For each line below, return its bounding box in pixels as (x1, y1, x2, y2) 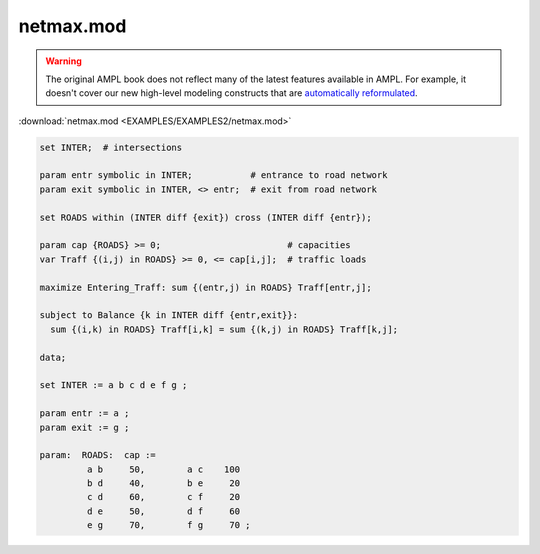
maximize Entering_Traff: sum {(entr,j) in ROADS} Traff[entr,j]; (39, 281, 372, 293)
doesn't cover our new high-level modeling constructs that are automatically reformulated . (45, 87, 419, 99)
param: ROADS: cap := (39, 450, 157, 461)
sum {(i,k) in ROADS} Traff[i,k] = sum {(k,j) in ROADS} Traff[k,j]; (50, 323, 399, 335)
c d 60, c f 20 (86, 491, 240, 503)
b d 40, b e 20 (86, 478, 240, 489)
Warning (45, 55, 82, 67)
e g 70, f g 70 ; (86, 520, 251, 531)
